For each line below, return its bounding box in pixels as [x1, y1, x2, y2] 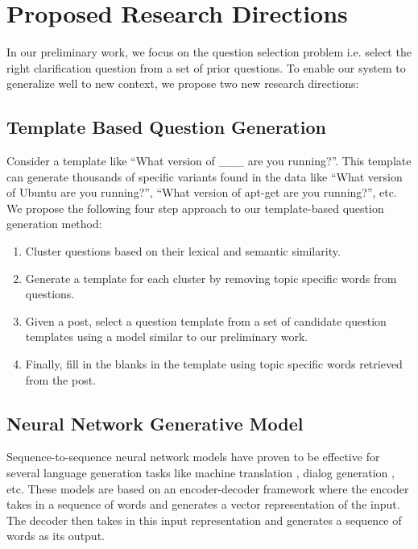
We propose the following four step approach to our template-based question [6, 199, 384, 216]
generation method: [6, 215, 102, 232]
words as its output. [6, 527, 105, 544]
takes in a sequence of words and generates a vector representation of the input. [6, 496, 400, 513]
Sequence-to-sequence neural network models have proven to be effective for [6, 448, 380, 465]
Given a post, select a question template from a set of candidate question [25, 312, 387, 329]
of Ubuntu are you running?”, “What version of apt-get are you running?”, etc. [6, 184, 397, 201]
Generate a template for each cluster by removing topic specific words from [25, 269, 397, 286]
